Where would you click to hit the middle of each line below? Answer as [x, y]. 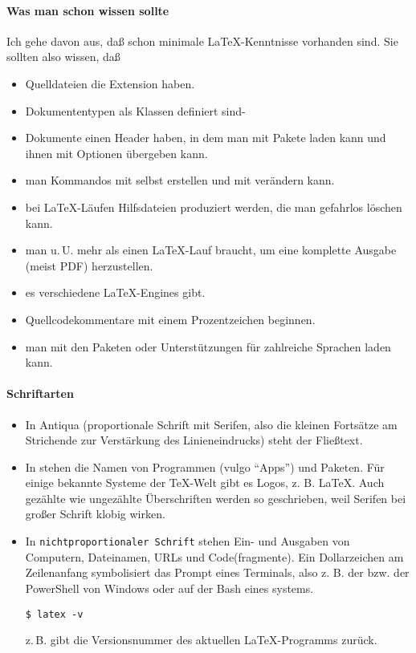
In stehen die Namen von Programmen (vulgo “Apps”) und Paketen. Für [205, 466]
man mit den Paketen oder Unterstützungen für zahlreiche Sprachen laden [208, 346]
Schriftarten [40, 393]
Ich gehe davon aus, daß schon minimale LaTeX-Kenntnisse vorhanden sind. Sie [202, 41]
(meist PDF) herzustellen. [89, 265]
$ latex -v [54, 614]
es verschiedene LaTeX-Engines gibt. [115, 292]
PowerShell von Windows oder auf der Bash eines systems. [169, 588]
